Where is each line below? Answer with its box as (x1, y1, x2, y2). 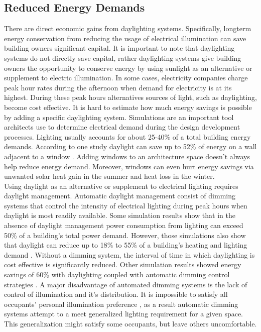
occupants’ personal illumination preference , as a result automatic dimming (4, 298, 238, 309)
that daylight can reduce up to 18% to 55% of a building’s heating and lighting (4, 240, 247, 250)
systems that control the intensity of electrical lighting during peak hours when (4, 200, 247, 210)
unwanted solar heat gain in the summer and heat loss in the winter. (4, 171, 215, 181)
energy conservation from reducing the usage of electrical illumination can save (4, 33, 246, 43)
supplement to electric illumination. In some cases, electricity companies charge (4, 72, 248, 83)
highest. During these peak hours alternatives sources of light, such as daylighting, (4, 92, 257, 102)
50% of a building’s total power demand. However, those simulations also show (4, 230, 246, 240)
